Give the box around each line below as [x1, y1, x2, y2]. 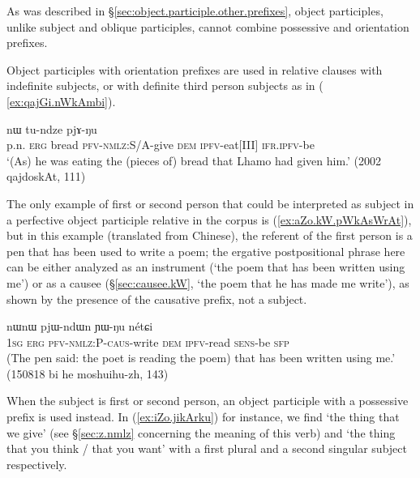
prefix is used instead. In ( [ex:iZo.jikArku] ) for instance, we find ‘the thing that [6, 408, 400, 425]
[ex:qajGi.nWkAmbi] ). [6, 92, 116, 109]
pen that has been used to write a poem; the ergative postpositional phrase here [6, 242, 405, 259]
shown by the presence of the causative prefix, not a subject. [6, 290, 307, 307]
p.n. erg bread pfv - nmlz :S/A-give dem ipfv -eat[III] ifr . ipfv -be [6, 136, 315, 153]
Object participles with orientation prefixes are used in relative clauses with [6, 61, 383, 78]
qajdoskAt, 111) [6, 168, 86, 185]
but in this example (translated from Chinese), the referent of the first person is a [6, 227, 413, 244]
